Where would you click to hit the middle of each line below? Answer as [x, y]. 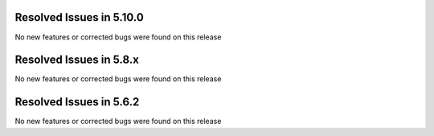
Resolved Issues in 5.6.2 [77, 102]
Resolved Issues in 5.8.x [77, 60]
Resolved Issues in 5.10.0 [79, 17]
